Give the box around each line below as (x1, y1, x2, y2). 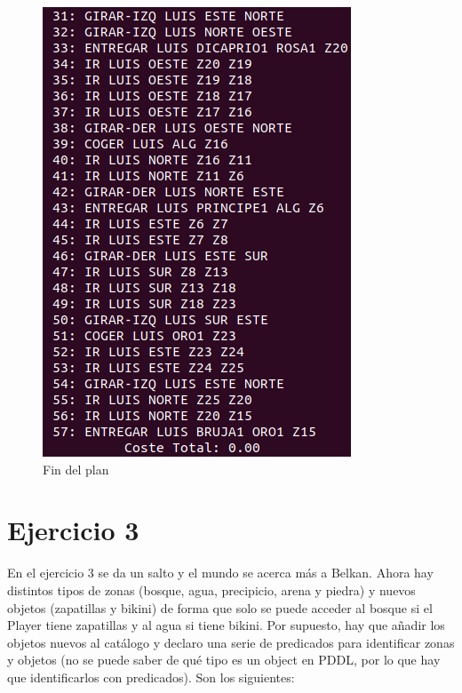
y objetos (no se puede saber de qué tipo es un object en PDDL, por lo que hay (7, 650, 441, 669)
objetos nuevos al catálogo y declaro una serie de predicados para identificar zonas (7, 633, 455, 651)
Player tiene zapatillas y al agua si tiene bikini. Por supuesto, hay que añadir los (7, 616, 445, 634)
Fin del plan (43, 459, 109, 478)
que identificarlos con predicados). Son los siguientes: (7, 667, 295, 686)
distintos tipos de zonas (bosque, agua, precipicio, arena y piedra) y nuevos (7, 580, 416, 599)
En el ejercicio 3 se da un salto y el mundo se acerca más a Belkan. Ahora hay (7, 563, 434, 582)
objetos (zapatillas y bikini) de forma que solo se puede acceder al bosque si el (7, 598, 433, 617)
